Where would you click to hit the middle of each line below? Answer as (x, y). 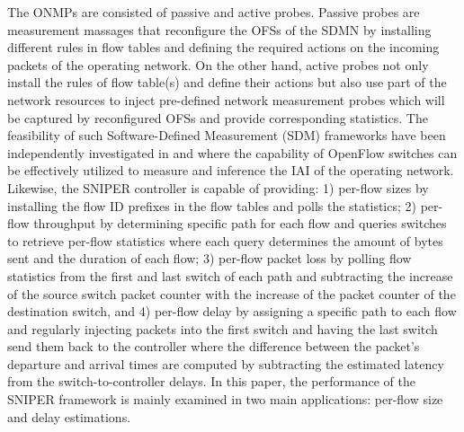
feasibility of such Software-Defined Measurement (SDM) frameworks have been (227, 135)
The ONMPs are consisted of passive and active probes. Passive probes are (214, 12)
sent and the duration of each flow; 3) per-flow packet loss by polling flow (210, 258)
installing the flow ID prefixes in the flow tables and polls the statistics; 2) (212, 205)
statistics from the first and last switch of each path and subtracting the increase (230, 275)
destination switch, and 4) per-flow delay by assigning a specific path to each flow (232, 311)
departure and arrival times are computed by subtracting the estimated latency (226, 363)
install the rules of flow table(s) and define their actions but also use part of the (227, 82)
